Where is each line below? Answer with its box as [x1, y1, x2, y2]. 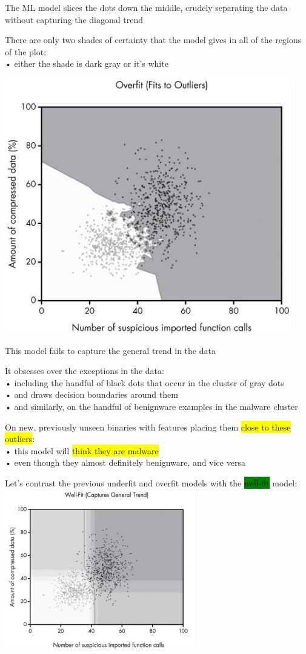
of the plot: [5, 45, 47, 58]
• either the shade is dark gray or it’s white [5, 57, 168, 70]
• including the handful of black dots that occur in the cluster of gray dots [5, 376, 284, 389]
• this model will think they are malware [5, 444, 159, 457]
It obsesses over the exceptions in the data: [5, 364, 164, 377]
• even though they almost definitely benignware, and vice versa [5, 456, 245, 469]
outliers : [5, 432, 35, 445]
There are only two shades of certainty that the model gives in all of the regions [5, 33, 302, 46]
